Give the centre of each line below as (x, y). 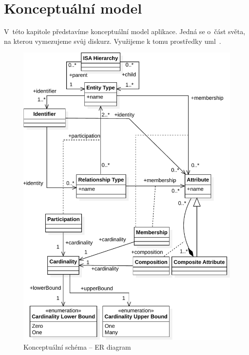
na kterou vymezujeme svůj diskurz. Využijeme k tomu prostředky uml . (113, 41)
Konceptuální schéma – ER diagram (77, 346)
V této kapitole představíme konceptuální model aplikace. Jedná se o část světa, (125, 31)
